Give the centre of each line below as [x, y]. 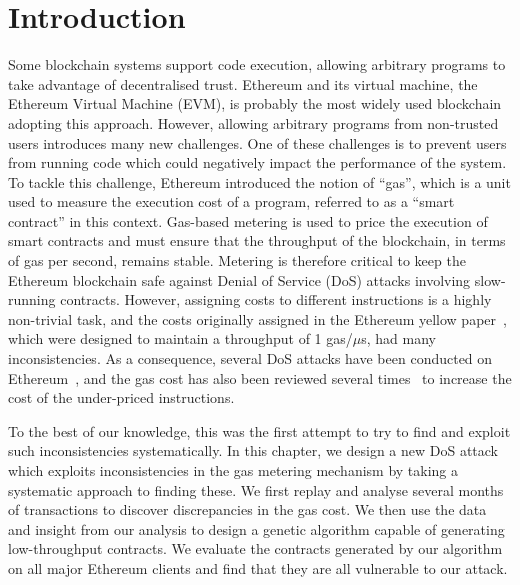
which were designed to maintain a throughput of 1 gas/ [180, 338]
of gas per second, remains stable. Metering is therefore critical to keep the [237, 260]
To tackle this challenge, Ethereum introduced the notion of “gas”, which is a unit [259, 181]
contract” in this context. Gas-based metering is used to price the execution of [248, 220]
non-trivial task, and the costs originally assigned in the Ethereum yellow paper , [257, 318]
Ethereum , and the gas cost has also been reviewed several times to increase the [260, 377]
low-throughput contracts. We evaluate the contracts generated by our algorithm [255, 548]
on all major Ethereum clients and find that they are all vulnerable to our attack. [258, 567]
